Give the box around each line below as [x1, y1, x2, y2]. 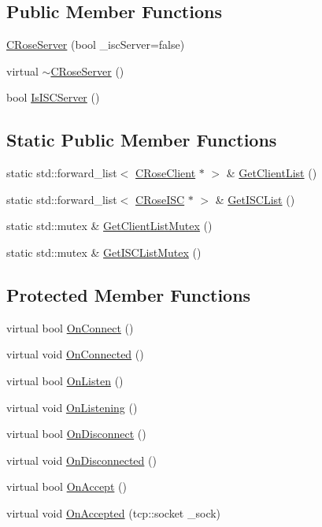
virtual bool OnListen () [6, 372, 124, 388]
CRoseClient [135, 165, 196, 181]
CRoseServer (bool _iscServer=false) [6, 36, 185, 53]
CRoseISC [135, 191, 185, 207]
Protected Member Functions [6, 282, 251, 306]
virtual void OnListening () [6, 399, 138, 415]
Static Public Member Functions [6, 128, 277, 152]
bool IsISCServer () [6, 89, 100, 106]
